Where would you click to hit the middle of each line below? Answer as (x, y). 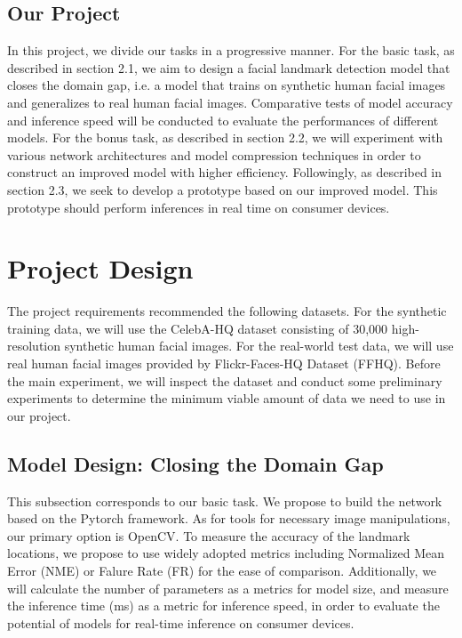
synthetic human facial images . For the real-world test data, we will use (259, 346)
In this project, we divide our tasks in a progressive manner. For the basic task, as (231, 50)
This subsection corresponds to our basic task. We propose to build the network (225, 501)
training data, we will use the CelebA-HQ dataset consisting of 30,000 (198, 328)
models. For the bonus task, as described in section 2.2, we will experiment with (225, 137)
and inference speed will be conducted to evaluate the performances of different (223, 120)
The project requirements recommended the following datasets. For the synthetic (227, 311)
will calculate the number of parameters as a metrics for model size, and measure (228, 588)
